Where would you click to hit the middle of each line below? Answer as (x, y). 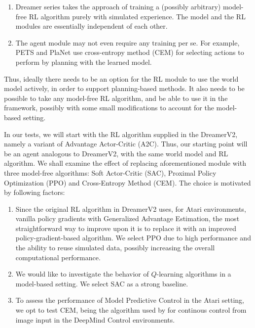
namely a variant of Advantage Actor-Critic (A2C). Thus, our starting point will (126, 144)
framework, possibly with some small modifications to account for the (109, 108)
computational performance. (58, 257)
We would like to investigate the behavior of (82, 274)
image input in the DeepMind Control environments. (95, 319)
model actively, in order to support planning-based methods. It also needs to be (124, 88)
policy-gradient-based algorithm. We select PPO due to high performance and (133, 238)
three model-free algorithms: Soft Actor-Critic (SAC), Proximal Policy (110, 172)
